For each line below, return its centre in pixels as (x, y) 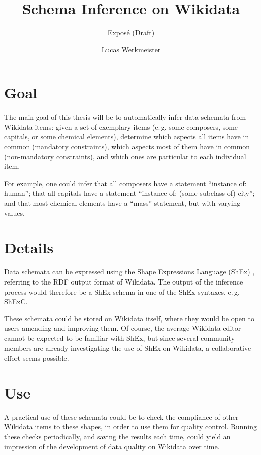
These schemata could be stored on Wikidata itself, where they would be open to (129, 318)
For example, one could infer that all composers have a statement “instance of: (125, 183)
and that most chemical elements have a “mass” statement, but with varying (122, 203)
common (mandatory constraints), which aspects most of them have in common (127, 147)
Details (29, 247)
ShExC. (16, 301)
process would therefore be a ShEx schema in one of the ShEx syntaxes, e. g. (122, 291)
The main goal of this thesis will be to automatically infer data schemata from (125, 117)
